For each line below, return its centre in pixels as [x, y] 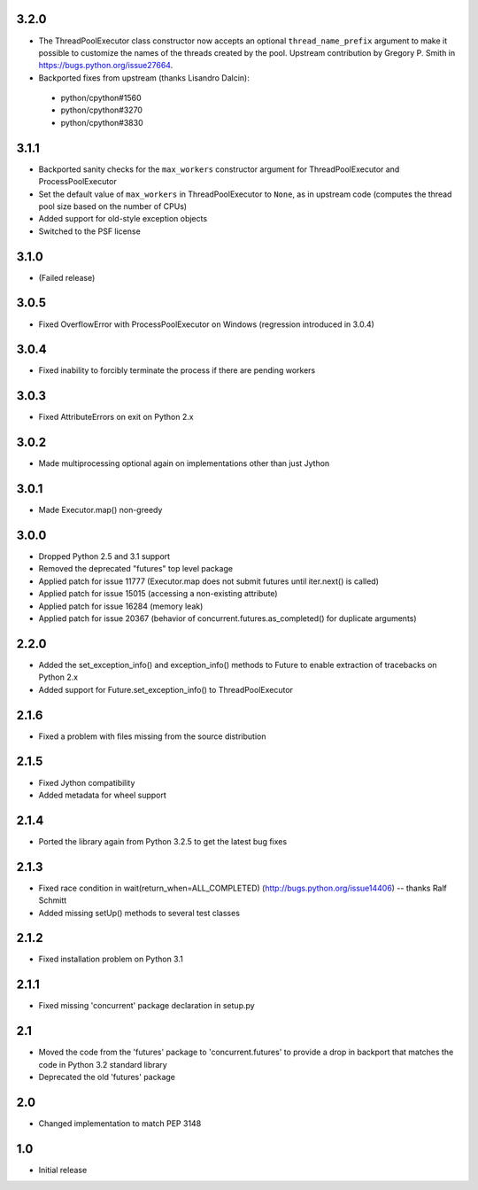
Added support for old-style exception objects [123, 219]
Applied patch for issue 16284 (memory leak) [121, 606]
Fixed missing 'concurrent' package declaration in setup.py [147, 1006]
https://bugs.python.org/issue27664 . [106, 66]
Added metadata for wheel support [103, 795]
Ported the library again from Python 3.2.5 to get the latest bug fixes [163, 841]
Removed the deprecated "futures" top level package [136, 569]
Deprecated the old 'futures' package [107, 1077]
